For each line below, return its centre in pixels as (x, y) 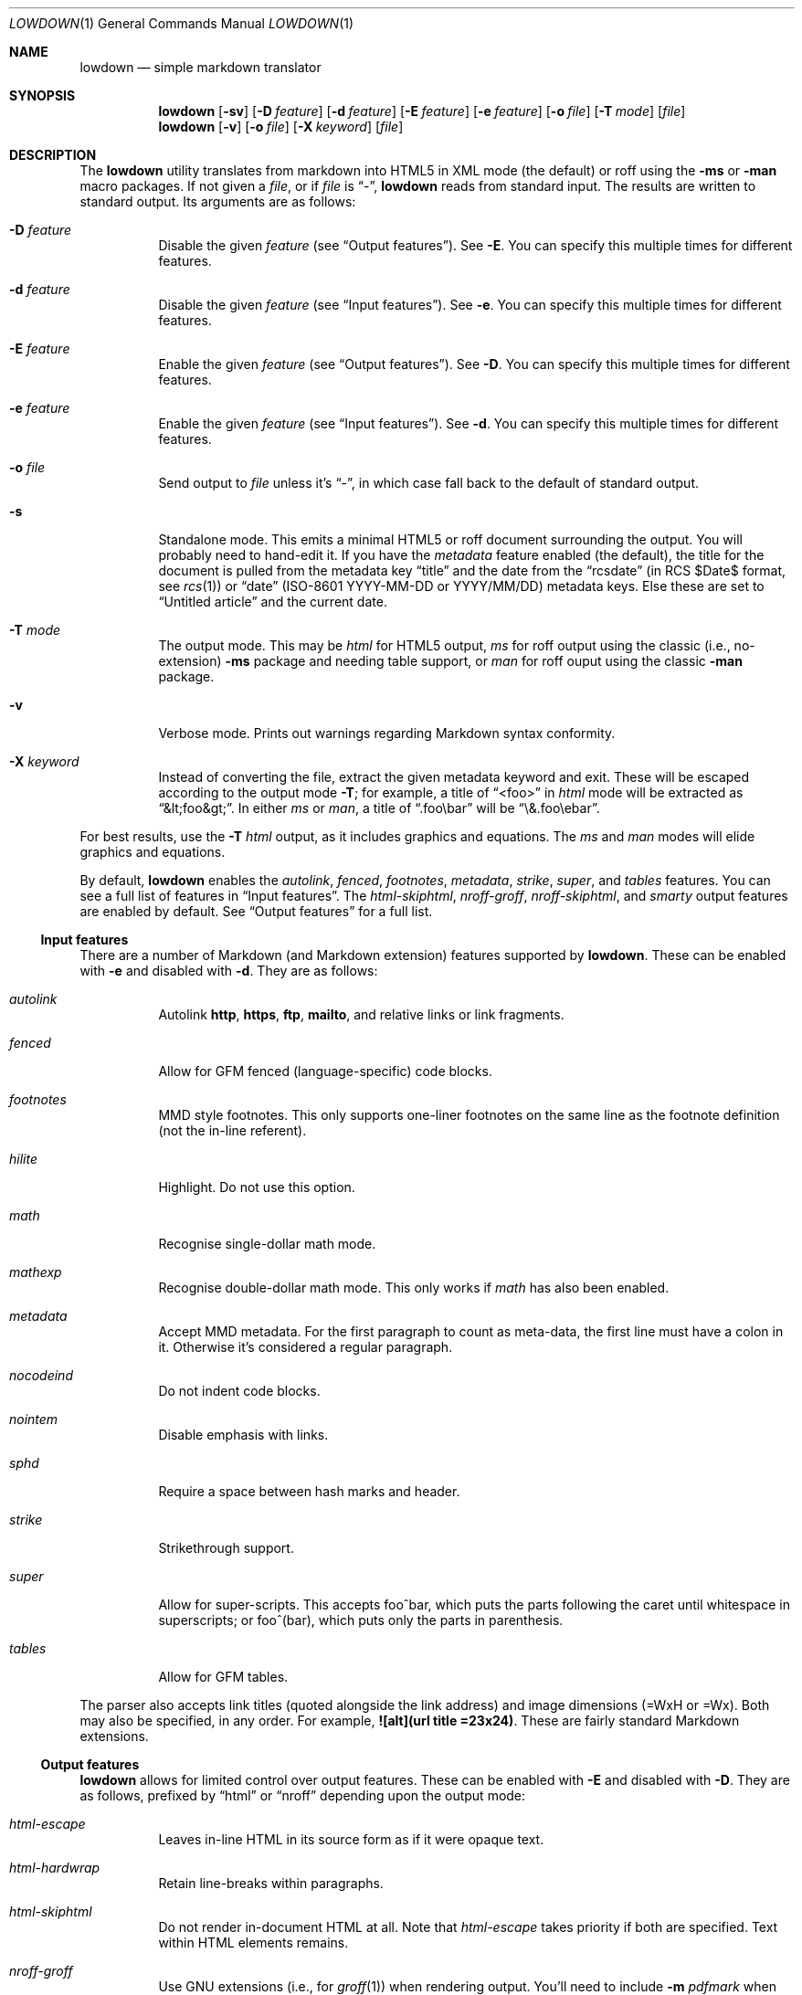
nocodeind (41, 1375)
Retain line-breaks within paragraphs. (271, 1883)
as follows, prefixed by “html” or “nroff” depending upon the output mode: (303, 1795)
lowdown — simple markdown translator (200, 67)
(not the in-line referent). (232, 1130)
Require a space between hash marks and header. (309, 1491)
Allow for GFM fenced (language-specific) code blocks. (325, 1071)
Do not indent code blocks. (239, 1391)
